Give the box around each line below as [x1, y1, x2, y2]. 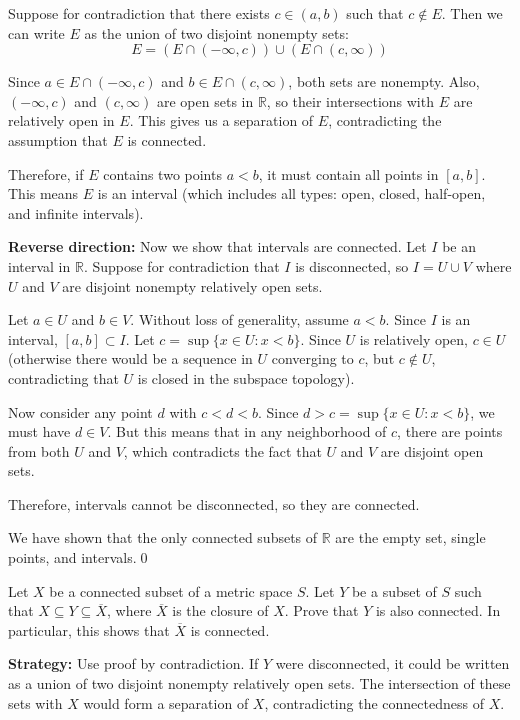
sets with [8, 692, 63, 713]
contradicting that [8, 367, 119, 388]
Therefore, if [8, 163, 84, 184]
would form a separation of [83, 692, 249, 713]
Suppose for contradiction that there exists [8, 3, 270, 23]
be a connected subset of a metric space [49, 580, 293, 601]
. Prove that [284, 600, 359, 621]
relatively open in [8, 110, 115, 131]
